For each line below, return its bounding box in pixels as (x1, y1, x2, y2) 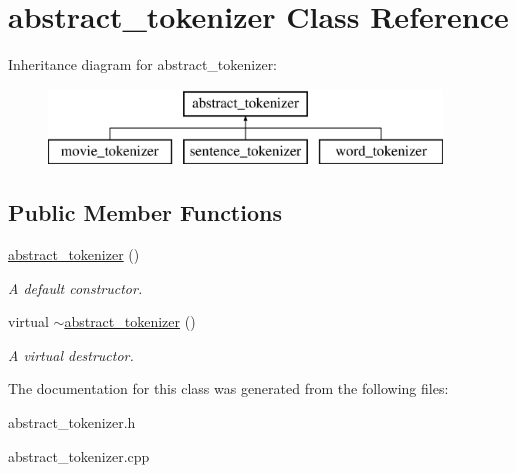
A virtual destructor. (8, 344, 134, 365)
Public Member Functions (8, 197, 282, 228)
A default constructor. (8, 277, 143, 298)
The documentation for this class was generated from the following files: (8, 378, 449, 399)
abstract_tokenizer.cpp (8, 445, 150, 466)
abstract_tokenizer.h (8, 412, 136, 433)
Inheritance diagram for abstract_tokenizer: (8, 54, 278, 75)
